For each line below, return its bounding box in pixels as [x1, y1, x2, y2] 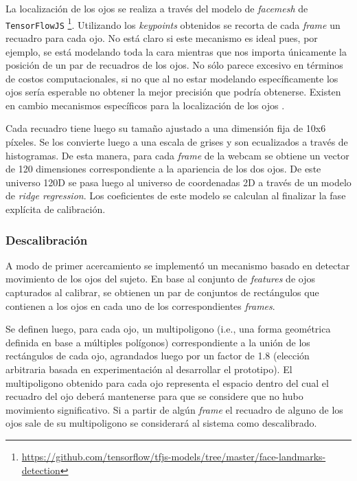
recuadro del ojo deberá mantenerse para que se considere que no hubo [5, 389, 303, 403]
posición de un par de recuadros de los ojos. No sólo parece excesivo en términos [5, 58, 343, 72]
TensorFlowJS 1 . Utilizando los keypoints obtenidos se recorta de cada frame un [5, 15, 341, 32]
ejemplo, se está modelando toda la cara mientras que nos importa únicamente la [5, 44, 347, 58]
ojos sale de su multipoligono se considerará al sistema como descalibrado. [5, 416, 317, 430]
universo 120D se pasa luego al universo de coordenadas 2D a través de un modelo [5, 175, 352, 189]
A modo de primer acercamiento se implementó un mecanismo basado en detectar [5, 258, 350, 272]
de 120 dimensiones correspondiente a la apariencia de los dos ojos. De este [5, 161, 321, 176]
